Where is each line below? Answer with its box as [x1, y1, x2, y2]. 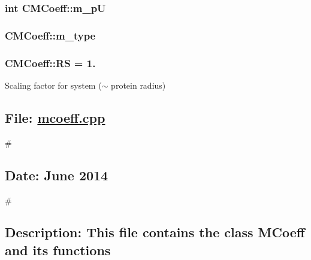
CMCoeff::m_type [5, 28, 96, 43]
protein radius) [111, 78, 166, 91]
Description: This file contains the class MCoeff [5, 223, 305, 241]
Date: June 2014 [5, 165, 108, 184]
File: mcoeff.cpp [5, 108, 105, 126]
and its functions [5, 240, 111, 259]
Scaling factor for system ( [5, 78, 102, 91]
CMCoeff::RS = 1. [5, 55, 96, 70]
